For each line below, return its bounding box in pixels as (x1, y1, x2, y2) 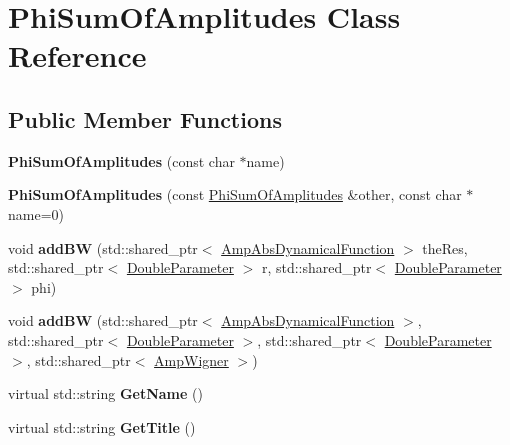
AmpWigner (154, 349, 229, 370)
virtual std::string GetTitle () (8, 416, 196, 437)
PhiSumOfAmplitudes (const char (8, 150, 235, 171)
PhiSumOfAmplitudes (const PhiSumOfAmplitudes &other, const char (8, 184, 462, 205)
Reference (8, 35, 147, 76)
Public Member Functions (8, 103, 282, 134)
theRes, (422, 237, 468, 258)
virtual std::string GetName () (8, 383, 203, 404)
